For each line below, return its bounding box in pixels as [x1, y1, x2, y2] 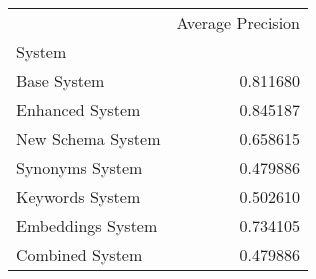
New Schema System [16, 127, 161, 150]
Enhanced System [16, 98, 141, 121]
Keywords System [16, 185, 141, 208]
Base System [16, 69, 105, 92]
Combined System [16, 243, 143, 266]
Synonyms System [16, 156, 143, 179]
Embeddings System [16, 214, 158, 237]
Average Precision [176, 11, 301, 34]
